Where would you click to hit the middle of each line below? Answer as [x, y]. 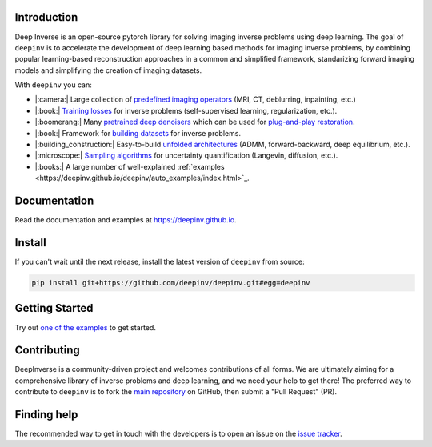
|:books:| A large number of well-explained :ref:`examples [130, 166]
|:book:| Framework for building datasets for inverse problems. [138, 133]
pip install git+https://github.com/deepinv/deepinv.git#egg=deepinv [171, 283]
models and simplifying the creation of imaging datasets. [108, 70]
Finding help [46, 415]
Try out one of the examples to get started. [85, 327]
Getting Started [54, 308]
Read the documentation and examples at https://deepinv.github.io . [126, 220]
